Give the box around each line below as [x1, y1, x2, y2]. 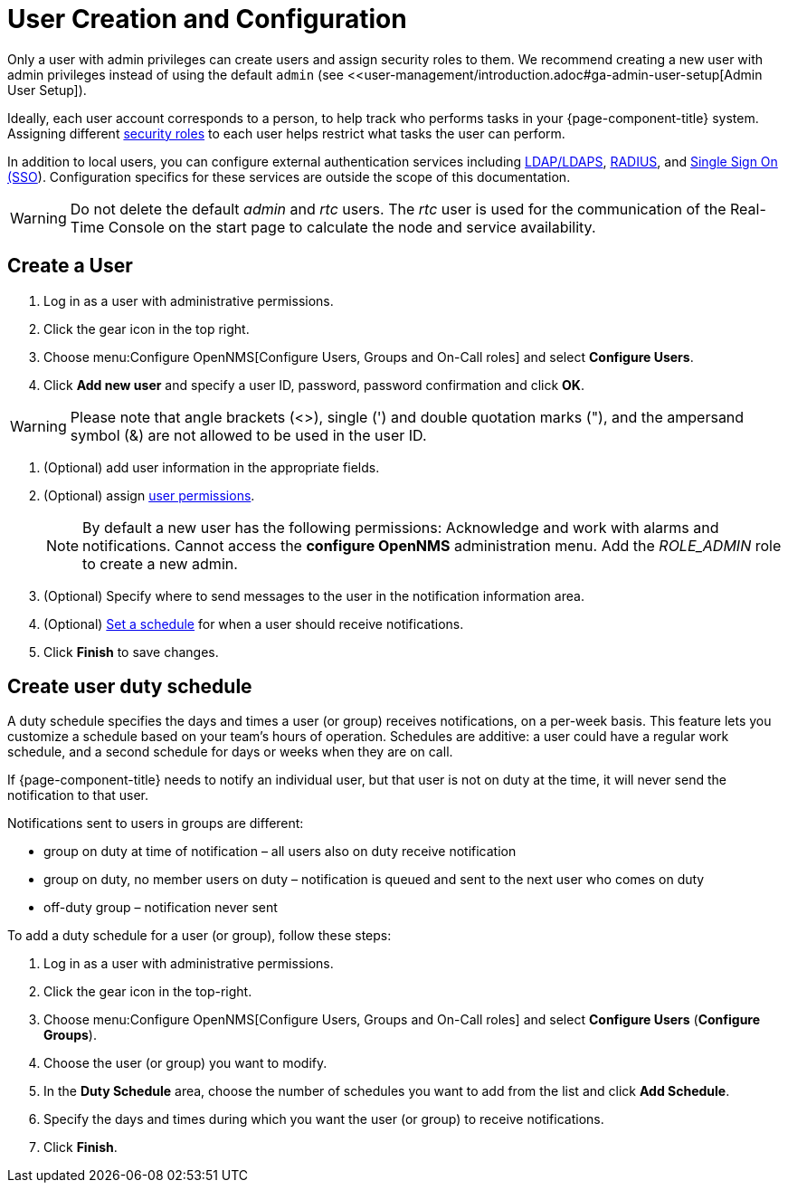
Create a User [7, 254, 133, 278]
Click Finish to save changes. [43, 643, 219, 660]
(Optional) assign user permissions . [43, 487, 255, 503]
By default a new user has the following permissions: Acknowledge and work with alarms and [82, 518, 719, 537]
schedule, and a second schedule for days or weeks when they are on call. [7, 744, 453, 760]
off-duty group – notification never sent [43, 900, 278, 916]
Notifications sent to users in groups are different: [7, 815, 304, 832]
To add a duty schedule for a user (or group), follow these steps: [7, 928, 392, 944]
